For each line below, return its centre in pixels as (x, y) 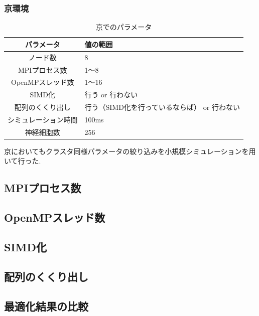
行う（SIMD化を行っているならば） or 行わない (162, 107)
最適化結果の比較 (46, 306)
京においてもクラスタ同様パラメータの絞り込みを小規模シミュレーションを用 (130, 151)
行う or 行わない (111, 95)
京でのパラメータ (124, 27)
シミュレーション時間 (43, 119)
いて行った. (23, 161)
